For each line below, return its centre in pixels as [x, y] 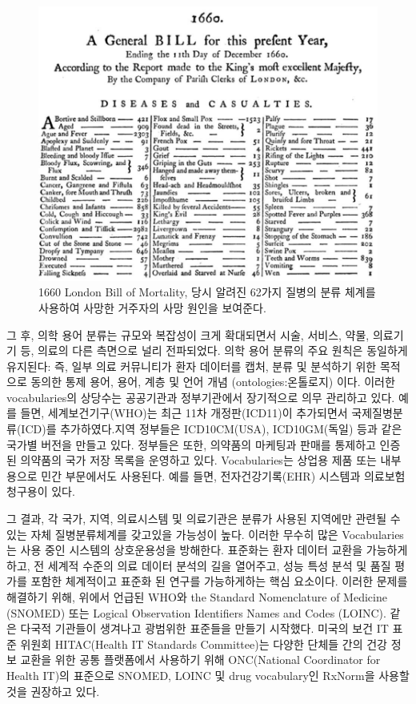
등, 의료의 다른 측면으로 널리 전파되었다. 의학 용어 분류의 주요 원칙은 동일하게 [214, 350]
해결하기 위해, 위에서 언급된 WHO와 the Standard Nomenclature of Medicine [197, 597]
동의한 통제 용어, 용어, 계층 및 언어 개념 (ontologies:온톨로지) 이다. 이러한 [213, 382]
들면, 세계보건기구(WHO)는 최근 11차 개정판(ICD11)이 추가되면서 [184, 413]
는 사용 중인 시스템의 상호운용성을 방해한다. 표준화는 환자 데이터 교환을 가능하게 [207, 550]
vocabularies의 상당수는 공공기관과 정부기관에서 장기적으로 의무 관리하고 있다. [201, 397]
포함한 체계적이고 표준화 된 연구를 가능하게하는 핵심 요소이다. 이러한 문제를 [219, 581]
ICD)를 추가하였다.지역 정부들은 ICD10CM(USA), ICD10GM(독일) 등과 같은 [212, 429]
